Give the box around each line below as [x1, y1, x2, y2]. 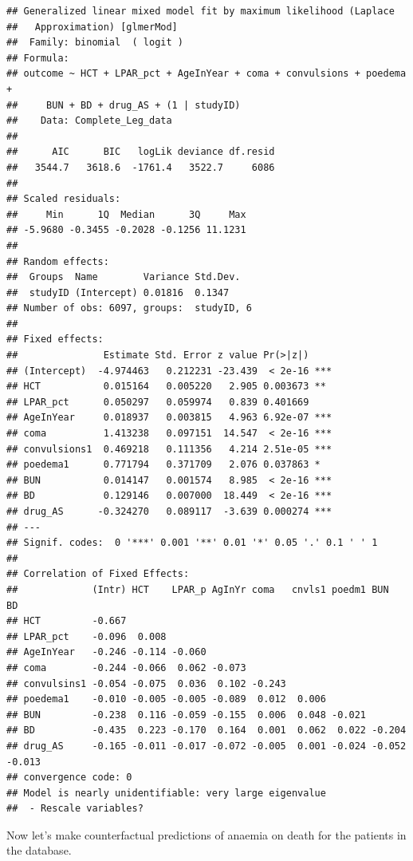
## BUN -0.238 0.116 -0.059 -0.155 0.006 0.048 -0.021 [6, 709, 367, 721]
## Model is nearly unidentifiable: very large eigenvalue [6, 787, 326, 799]
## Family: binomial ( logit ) [6, 37, 183, 49]
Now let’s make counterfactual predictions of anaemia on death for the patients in [6, 826, 407, 843]
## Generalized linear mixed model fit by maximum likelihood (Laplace [6, 6, 395, 17]
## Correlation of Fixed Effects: [6, 568, 190, 580]
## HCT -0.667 [6, 615, 127, 627]
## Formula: [6, 52, 69, 64]
